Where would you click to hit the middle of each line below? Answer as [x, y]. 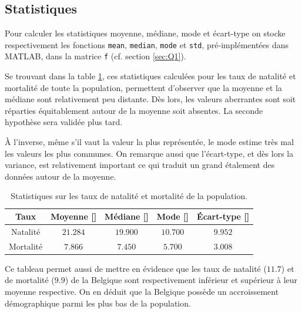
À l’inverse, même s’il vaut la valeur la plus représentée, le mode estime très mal [150, 142]
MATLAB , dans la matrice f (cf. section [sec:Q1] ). [95, 56]
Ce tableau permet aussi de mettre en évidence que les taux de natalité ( [136, 268]
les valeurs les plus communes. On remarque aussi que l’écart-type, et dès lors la [149, 153]
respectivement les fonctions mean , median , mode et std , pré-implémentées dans [147, 44]
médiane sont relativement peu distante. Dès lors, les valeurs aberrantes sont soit [150, 99]
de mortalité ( [30, 280]
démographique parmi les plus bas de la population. [98, 303]
